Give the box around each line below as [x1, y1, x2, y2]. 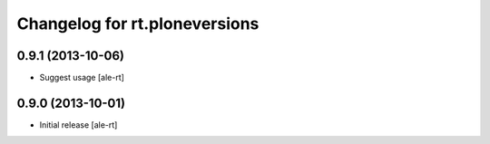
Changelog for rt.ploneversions [16, 14, 260, 34]
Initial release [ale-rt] [39, 119, 118, 130]
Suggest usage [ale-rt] [39, 72, 124, 83]
